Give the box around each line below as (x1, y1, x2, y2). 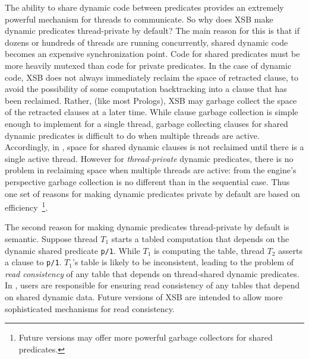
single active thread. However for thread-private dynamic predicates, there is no (5, 152, 294, 164)
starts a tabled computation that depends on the (111, 232, 289, 244)
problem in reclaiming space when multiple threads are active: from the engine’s (5, 164, 297, 176)
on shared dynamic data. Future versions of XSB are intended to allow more (5, 291, 283, 303)
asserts (278, 244, 302, 256)
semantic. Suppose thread (5, 232, 98, 244)
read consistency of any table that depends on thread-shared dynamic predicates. (5, 267, 299, 279)
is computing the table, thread (153, 244, 264, 256)
